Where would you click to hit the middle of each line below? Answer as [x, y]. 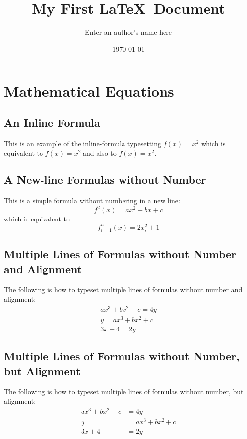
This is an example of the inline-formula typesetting [82, 143]
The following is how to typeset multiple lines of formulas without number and [123, 289]
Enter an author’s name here [128, 32]
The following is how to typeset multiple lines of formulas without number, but [124, 391]
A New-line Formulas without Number [105, 180]
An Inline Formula [52, 122]
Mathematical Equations [89, 91]
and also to [100, 153]
